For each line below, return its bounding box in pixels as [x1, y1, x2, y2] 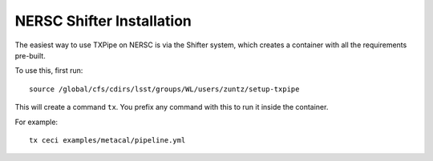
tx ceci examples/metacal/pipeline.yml [29, 135, 186, 144]
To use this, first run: [14, 66, 83, 75]
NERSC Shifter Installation [14, 12, 192, 30]
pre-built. [14, 50, 46, 60]
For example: [14, 117, 59, 127]
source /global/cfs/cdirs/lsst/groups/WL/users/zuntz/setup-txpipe [29, 84, 300, 94]
